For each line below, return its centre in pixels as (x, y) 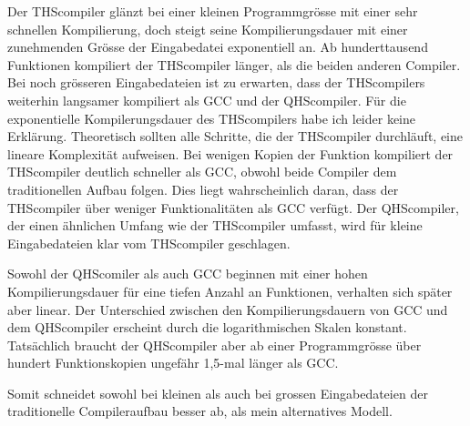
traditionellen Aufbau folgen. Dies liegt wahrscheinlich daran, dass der (203, 189)
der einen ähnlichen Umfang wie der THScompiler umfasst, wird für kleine (215, 225)
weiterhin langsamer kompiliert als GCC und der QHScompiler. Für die (207, 100)
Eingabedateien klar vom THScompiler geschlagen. (149, 243)
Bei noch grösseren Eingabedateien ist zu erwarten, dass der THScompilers (216, 82)
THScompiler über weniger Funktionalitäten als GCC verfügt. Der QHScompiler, (233, 207)
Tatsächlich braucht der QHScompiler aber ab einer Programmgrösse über (215, 345)
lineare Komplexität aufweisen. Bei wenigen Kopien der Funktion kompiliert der (230, 153)
